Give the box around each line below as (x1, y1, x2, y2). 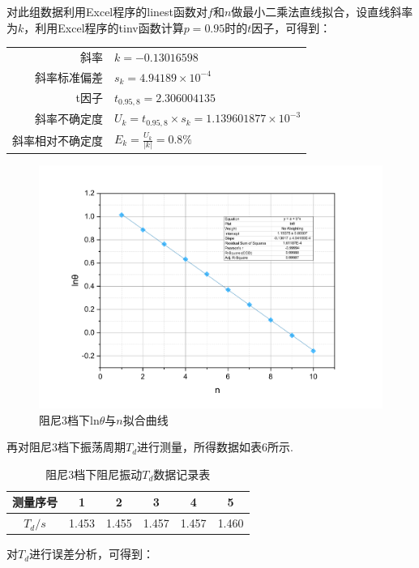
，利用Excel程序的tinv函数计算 (24, 19, 184, 36)
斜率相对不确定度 (12, 131, 103, 148)
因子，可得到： (251, 19, 331, 36)
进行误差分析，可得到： (29, 545, 155, 562)
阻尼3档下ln (39, 411, 100, 428)
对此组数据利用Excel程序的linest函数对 (6, 3, 207, 19)
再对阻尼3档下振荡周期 (6, 438, 126, 455)
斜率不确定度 (35, 109, 103, 126)
